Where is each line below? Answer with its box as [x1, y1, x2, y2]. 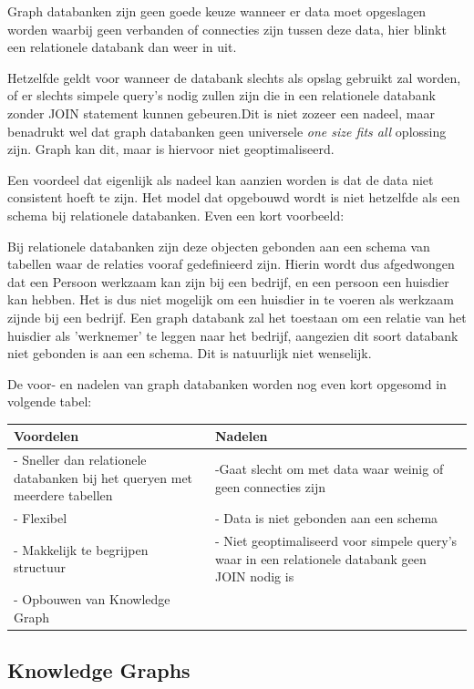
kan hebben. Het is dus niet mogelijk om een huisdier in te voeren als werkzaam [7, 290, 454, 309]
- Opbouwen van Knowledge [14, 590, 170, 609]
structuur [14, 558, 66, 577]
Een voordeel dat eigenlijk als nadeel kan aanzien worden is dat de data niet [7, 170, 434, 189]
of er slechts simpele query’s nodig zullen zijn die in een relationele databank [7, 86, 436, 105]
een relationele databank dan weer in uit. [7, 37, 237, 57]
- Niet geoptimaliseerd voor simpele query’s [214, 531, 458, 550]
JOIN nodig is [214, 567, 294, 586]
